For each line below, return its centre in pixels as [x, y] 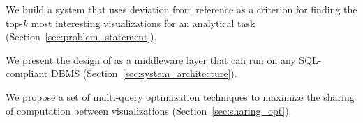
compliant [27, 73]
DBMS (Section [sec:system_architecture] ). [144, 73]
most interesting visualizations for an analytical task [143, 23]
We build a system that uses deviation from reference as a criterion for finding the [181, 9]
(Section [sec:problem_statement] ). [81, 36]
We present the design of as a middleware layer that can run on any [151, 59]
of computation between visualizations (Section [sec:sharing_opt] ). [149, 110]
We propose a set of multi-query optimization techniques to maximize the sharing [180, 96]
